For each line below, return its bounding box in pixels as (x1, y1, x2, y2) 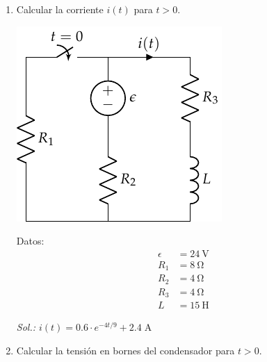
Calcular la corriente (16, 2, 104, 16)
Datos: (16, 233, 44, 248)
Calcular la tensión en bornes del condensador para (16, 343, 235, 357)
